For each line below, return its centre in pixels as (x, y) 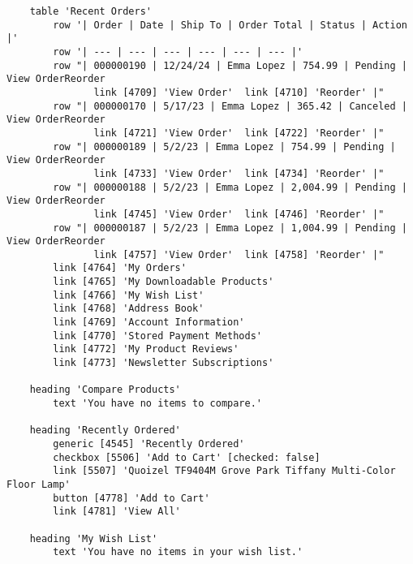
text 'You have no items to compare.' (157, 404)
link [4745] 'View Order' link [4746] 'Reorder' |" (239, 214)
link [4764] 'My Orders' (120, 268)
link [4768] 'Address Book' (129, 309)
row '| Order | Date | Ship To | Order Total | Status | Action (230, 25)
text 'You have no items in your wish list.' (178, 552)
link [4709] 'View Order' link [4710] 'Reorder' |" (239, 92)
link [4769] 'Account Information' (149, 323)
